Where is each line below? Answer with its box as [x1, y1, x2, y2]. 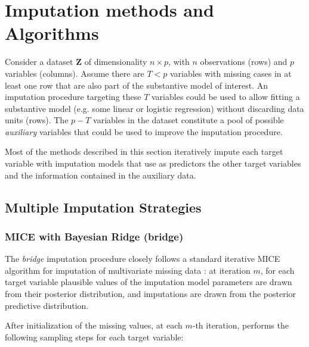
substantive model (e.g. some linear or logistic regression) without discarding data [5, 102, 304, 114]
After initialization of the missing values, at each [5, 319, 183, 332]
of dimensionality [84, 55, 147, 68]
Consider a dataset [5, 55, 73, 68]
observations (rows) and [200, 55, 288, 68]
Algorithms [5, 21, 99, 45]
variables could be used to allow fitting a [152, 90, 300, 103]
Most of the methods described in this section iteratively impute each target [5, 145, 283, 158]
